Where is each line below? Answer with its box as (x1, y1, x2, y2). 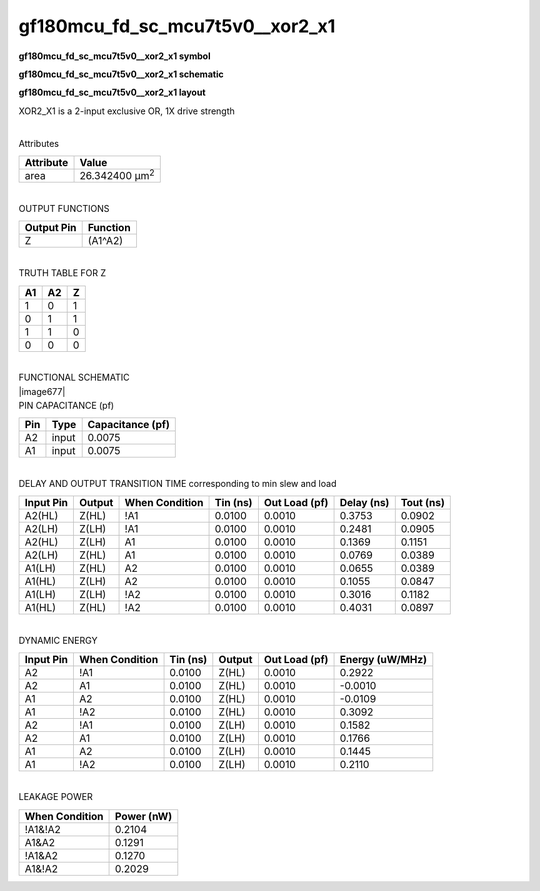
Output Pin (24, 221, 77, 234)
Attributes (18, 137, 60, 149)
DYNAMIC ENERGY (18, 634, 98, 646)
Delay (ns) (339, 496, 390, 510)
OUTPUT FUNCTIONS (18, 202, 110, 214)
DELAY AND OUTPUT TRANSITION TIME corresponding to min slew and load (18, 477, 337, 489)
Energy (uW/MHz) (339, 652, 427, 666)
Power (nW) (115, 809, 173, 823)
